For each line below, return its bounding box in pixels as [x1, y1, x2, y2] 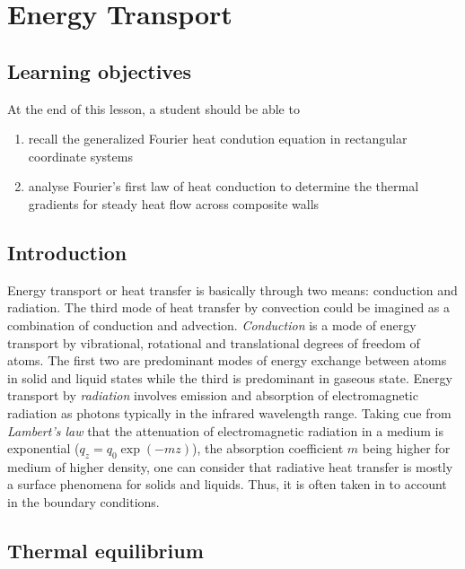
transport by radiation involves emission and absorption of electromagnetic [7, 386, 418, 405]
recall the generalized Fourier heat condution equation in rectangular [28, 129, 408, 148]
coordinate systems [28, 146, 133, 165]
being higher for [362, 439, 451, 458]
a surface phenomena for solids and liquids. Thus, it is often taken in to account [7, 475, 447, 494]
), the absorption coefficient [192, 439, 344, 458]
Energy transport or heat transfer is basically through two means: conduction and [7, 280, 458, 299]
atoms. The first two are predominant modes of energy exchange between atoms [7, 351, 447, 370]
